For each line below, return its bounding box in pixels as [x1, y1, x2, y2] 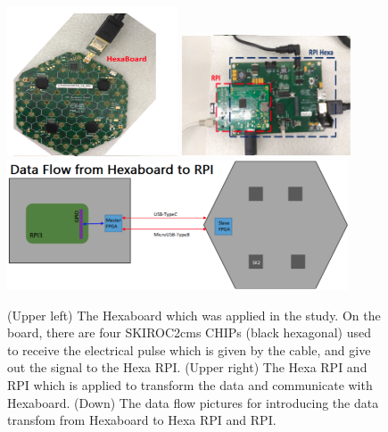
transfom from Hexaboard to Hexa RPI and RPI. [7, 411, 277, 429]
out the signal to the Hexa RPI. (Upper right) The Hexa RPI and [7, 358, 367, 377]
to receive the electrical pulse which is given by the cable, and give [7, 340, 371, 359]
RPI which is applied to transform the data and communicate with [7, 375, 373, 394]
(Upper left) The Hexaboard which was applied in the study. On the [7, 305, 381, 324]
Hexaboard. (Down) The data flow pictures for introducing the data [7, 393, 379, 411]
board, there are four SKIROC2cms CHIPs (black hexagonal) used [7, 323, 371, 342]
